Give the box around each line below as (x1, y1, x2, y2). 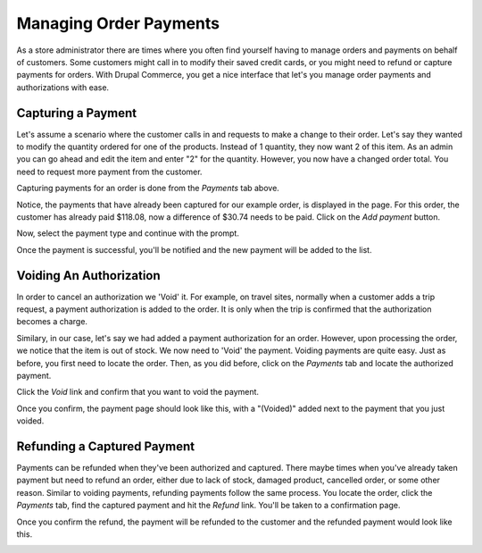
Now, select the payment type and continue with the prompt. (16, 228, 240, 239)
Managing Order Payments (16, 13, 220, 33)
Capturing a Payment (16, 105, 137, 121)
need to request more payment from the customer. (16, 166, 203, 177)
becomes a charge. (16, 316, 88, 327)
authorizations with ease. (16, 81, 110, 93)
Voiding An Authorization (16, 268, 161, 283)
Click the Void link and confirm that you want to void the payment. (16, 387, 259, 398)
